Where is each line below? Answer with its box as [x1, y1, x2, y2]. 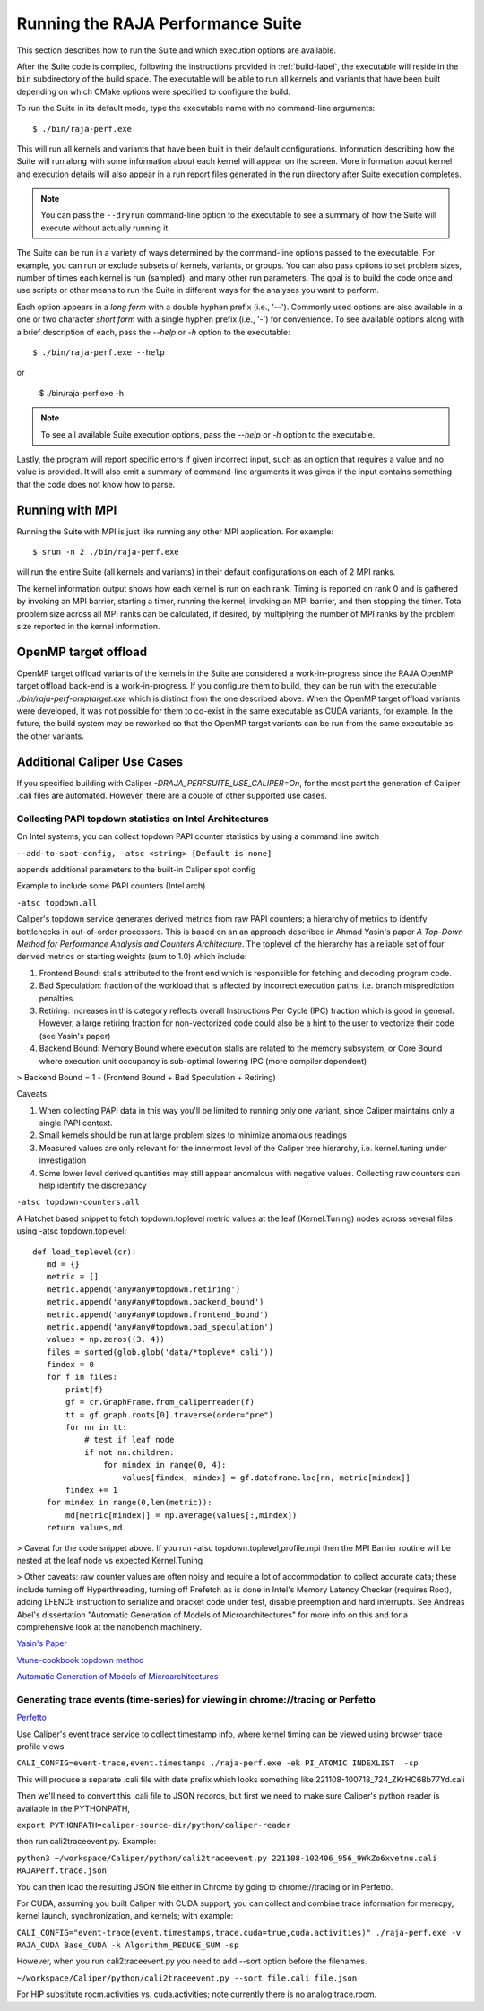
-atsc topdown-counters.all [16, 1197, 141, 1208]
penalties [39, 992, 73, 1003]
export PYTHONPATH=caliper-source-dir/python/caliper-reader [16, 1820, 291, 1830]
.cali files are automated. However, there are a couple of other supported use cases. [16, 790, 327, 802]
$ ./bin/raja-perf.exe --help [32, 347, 166, 358]
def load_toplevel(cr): [32, 1246, 137, 1257]
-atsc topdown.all [16, 897, 98, 907]
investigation [39, 1155, 87, 1166]
